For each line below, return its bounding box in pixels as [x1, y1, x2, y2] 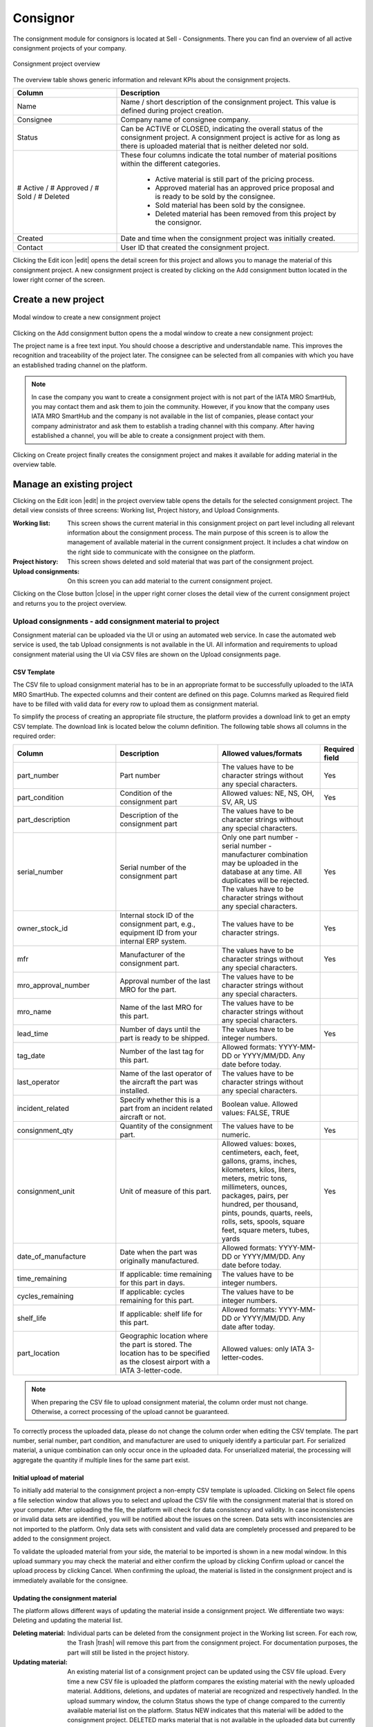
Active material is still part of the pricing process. [155, 175, 314, 184]
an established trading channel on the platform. [12, 361, 148, 369]
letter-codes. [221, 1353, 264, 1362]
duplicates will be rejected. [221, 876, 309, 886]
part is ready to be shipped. [119, 1033, 210, 1043]
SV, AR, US [221, 797, 258, 807]
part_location [17, 1348, 60, 1358]
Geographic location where [119, 1331, 209, 1341]
